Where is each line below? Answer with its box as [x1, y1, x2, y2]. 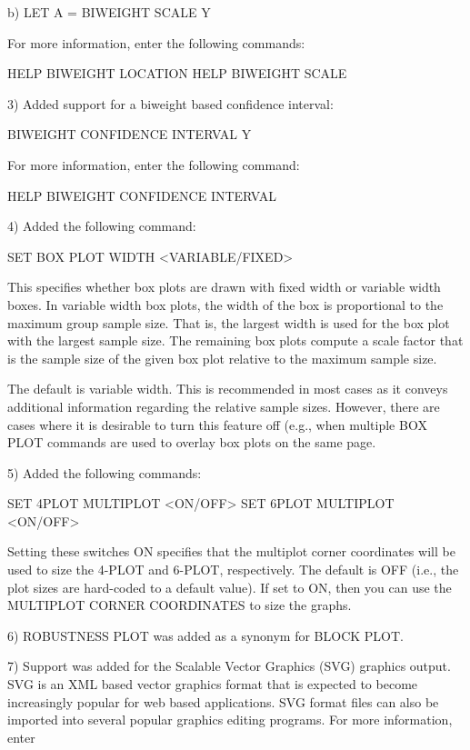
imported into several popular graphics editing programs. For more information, [7, 710, 453, 729]
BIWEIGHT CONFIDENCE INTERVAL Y [7, 125, 252, 144]
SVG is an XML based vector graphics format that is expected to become [7, 675, 418, 694]
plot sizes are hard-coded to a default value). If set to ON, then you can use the [7, 577, 452, 596]
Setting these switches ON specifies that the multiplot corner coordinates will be [7, 542, 455, 561]
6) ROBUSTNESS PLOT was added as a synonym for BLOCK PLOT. [7, 625, 405, 645]
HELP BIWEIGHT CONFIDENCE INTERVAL [7, 185, 277, 205]
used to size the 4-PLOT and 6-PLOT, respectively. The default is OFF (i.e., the [7, 560, 459, 579]
